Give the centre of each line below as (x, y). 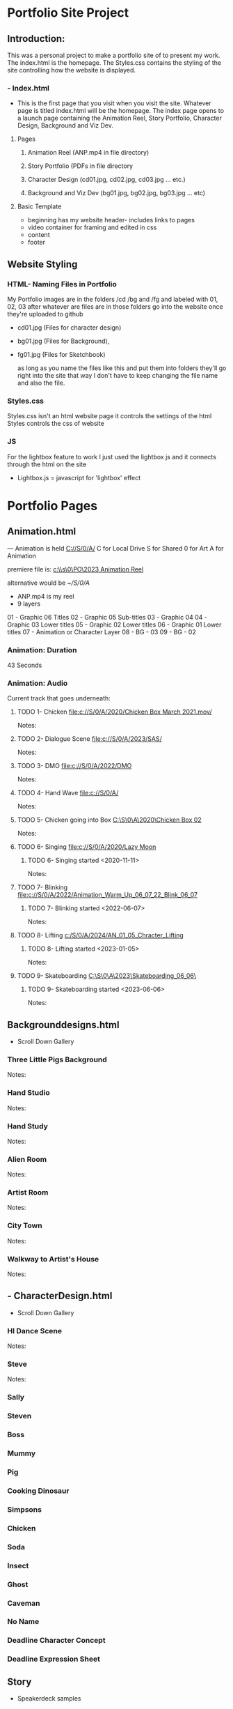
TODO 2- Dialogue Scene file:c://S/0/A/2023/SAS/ (89, 739)
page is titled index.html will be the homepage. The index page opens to (121, 111)
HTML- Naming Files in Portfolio (62, 284)
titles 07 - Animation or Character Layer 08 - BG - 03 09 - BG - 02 (102, 631)
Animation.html (42, 531)
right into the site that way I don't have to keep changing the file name (117, 375)
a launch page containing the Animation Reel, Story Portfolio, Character (120, 118)
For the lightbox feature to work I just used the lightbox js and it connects (112, 457)
